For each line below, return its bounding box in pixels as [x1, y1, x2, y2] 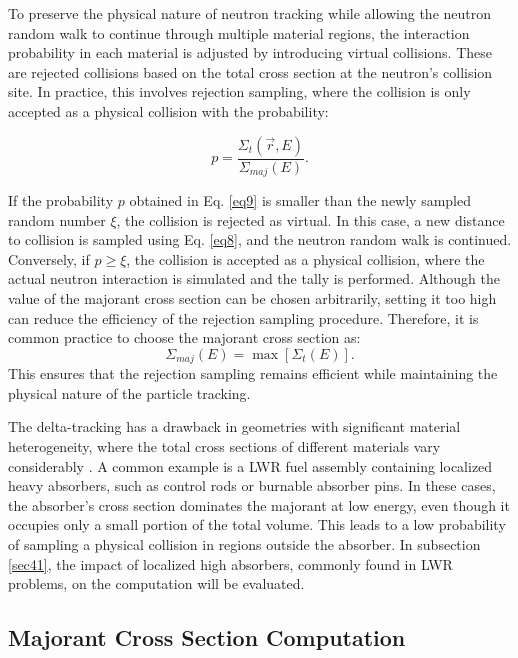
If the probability [8, 190, 114, 211]
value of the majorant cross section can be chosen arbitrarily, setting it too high [8, 288, 497, 309]
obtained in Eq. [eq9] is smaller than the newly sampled [129, 190, 472, 211]
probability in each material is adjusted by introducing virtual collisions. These [8, 42, 492, 63]
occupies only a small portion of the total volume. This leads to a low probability [8, 514, 506, 535]
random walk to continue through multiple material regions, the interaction [8, 22, 470, 43]
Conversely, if [8, 248, 90, 269]
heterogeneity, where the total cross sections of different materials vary [8, 436, 441, 457]
